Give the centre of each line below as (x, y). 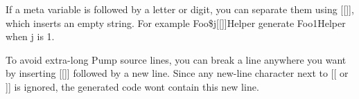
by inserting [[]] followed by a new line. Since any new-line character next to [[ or (177, 73)
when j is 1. (30, 36)
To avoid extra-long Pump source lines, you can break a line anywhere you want (176, 59)
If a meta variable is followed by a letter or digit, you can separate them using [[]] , (180, 9)
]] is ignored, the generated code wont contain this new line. (132, 86)
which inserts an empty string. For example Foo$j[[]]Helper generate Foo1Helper (176, 22)
